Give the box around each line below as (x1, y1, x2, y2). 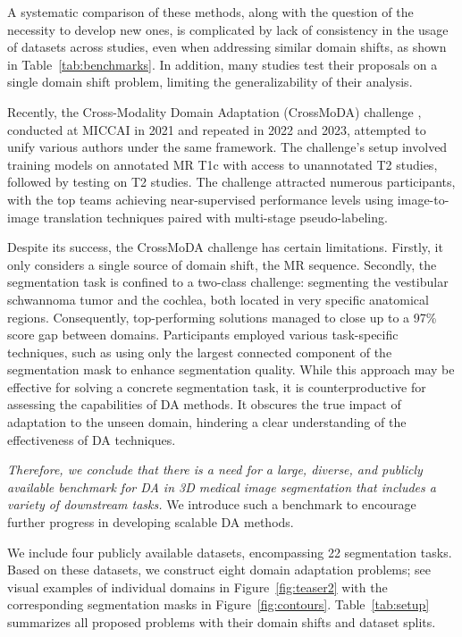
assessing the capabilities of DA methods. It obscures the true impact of (7, 395, 401, 414)
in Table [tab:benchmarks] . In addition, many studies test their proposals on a (7, 54, 438, 73)
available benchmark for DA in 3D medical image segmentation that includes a (7, 477, 436, 496)
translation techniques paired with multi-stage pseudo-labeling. (43, 207, 388, 226)
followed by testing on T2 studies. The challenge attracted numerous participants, (7, 172, 456, 191)
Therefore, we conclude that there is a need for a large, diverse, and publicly (7, 460, 423, 479)
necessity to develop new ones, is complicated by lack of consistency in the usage (7, 20, 449, 38)
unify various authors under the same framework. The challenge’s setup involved (7, 138, 448, 156)
